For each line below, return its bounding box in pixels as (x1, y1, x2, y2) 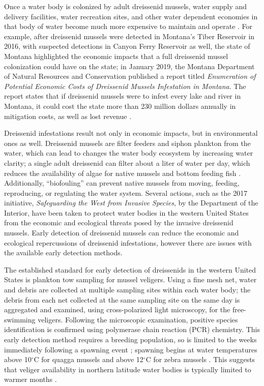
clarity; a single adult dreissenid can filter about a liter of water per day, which (4, 157, 250, 168)
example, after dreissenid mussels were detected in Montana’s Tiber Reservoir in (4, 31, 255, 41)
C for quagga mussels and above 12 (34, 354, 143, 365)
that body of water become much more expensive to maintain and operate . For (4, 21, 253, 32)
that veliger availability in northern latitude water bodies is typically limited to (4, 364, 251, 374)
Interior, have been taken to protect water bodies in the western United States (4, 207, 249, 218)
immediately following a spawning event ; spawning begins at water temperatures (4, 344, 257, 354)
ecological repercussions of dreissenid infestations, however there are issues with (4, 237, 252, 248)
